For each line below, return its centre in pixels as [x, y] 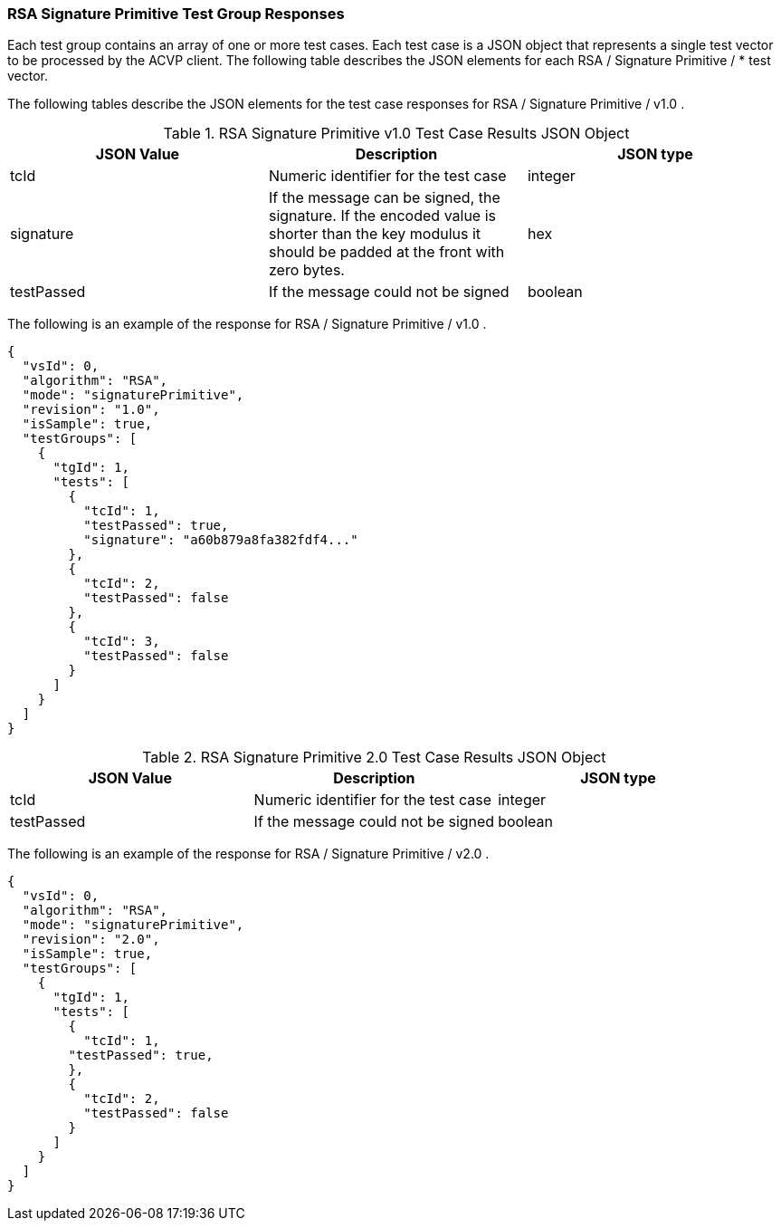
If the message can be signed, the [384, 198]
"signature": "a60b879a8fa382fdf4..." [221, 540]
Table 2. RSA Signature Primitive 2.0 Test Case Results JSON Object [374, 758]
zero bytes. [306, 270]
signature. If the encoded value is [382, 216]
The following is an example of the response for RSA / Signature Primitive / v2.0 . [248, 854]
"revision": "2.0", [91, 940]
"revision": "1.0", [91, 410]
